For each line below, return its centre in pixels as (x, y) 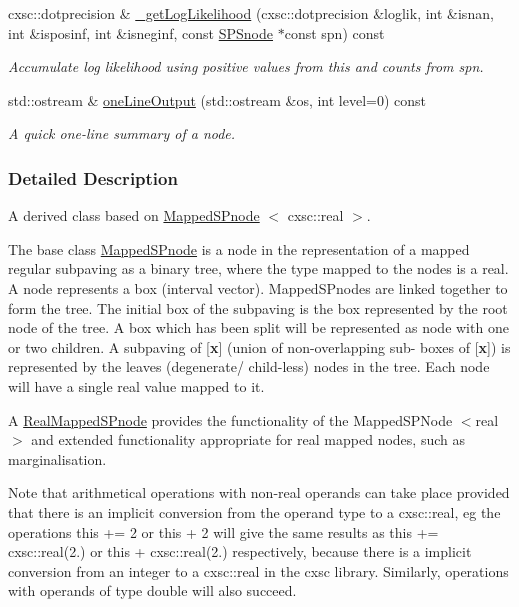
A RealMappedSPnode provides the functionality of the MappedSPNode (230, 419)
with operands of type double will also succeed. (152, 590)
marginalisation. (57, 458)
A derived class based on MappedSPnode (134, 215)
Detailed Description (93, 177)
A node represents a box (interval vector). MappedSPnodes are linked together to (258, 287)
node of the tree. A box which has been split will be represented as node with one (258, 327)
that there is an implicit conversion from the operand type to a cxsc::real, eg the (254, 511)
